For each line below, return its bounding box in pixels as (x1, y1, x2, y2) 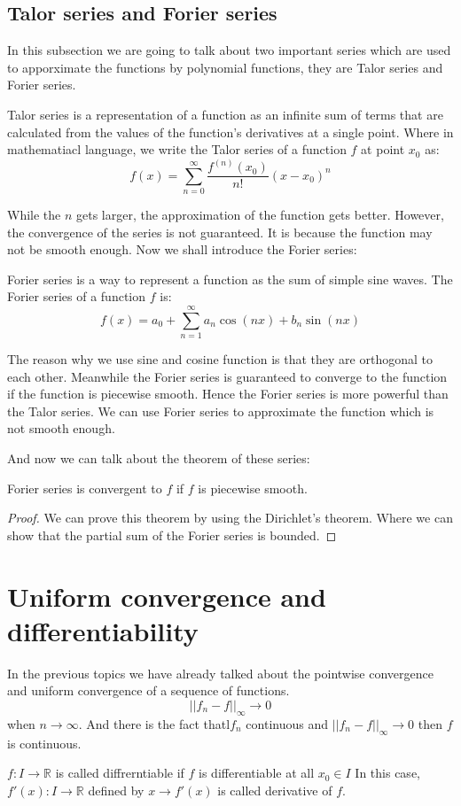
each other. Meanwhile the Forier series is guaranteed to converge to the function (7, 367, 448, 385)
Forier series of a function (7, 287, 146, 306)
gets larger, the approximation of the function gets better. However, (76, 205, 444, 223)
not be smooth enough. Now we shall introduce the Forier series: (7, 240, 357, 259)
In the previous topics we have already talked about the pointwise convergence (7, 663, 434, 682)
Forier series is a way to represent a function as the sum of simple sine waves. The (7, 269, 453, 288)
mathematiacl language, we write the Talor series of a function (7, 140, 347, 159)
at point (361, 140, 405, 159)
